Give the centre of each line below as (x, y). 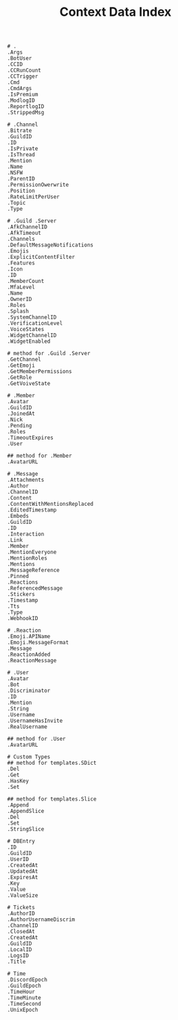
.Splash (18, 311)
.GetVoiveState (29, 384)
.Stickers (21, 595)
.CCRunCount (24, 71)
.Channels (21, 239)
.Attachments (26, 480)
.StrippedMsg (26, 113)
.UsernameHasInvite (35, 721)
